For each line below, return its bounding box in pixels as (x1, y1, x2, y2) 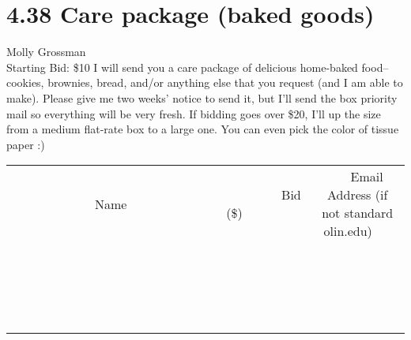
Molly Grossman (6, 43, 86, 60)
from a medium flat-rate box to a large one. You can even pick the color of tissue (6, 121, 399, 137)
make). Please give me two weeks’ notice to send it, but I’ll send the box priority (6, 89, 398, 106)
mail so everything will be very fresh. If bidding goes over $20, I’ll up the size (6, 105, 381, 121)
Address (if (327, 185, 388, 204)
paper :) (6, 136, 45, 152)
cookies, (6, 74, 44, 91)
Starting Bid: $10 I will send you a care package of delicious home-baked (6, 58, 358, 75)
